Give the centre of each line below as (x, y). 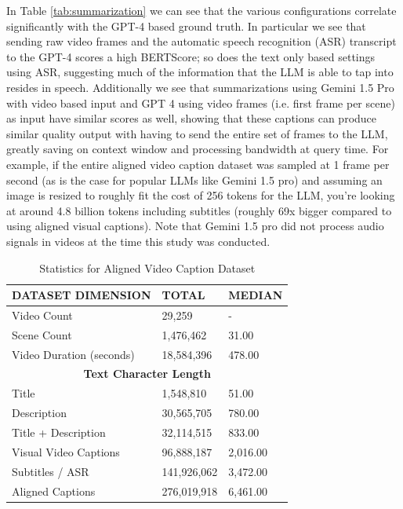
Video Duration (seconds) (73, 354)
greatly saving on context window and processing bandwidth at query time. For (198, 149)
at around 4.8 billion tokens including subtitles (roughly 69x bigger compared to (199, 210)
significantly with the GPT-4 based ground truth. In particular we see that (186, 26)
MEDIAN (256, 295)
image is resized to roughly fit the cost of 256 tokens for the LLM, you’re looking (201, 195)
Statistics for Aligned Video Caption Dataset (147, 267)
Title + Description (59, 432)
